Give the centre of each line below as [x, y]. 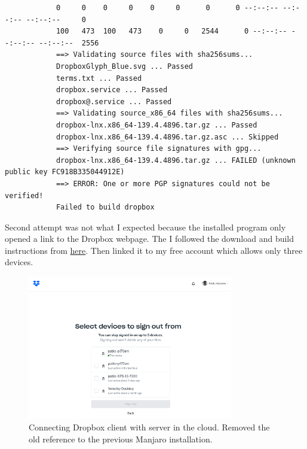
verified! [24, 195]
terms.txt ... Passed [99, 78]
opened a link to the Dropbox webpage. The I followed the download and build [150, 239]
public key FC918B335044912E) [65, 172]
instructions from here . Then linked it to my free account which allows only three [154, 250]
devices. [19, 262]
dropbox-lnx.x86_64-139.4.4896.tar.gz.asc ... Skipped [167, 137]
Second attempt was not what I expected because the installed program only [145, 227]
